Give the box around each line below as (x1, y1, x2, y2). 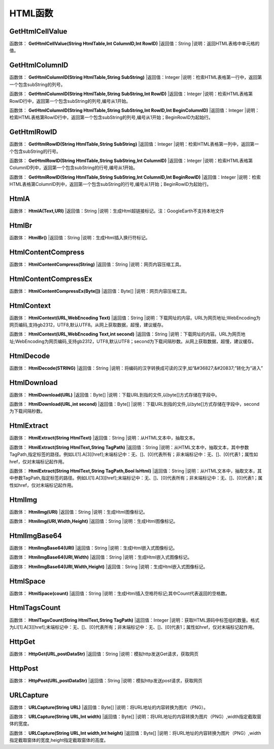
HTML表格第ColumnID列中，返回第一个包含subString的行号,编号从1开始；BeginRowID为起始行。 (9, 181, 212, 187)
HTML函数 (9, 8, 53, 19)
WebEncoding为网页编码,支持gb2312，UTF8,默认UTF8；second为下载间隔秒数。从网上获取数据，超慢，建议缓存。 (15, 338, 256, 344)
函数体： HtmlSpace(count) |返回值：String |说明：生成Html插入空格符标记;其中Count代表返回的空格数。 (9, 590, 230, 596)
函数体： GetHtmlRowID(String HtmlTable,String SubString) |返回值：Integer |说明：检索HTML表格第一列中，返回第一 (9, 141, 259, 147)
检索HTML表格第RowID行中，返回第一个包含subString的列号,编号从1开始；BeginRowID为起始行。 (9, 115, 213, 121)
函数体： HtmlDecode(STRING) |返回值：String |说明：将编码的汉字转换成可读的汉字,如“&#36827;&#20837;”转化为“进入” (9, 365, 263, 371)
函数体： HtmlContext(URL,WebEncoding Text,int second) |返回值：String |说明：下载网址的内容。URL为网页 (9, 331, 241, 337)
